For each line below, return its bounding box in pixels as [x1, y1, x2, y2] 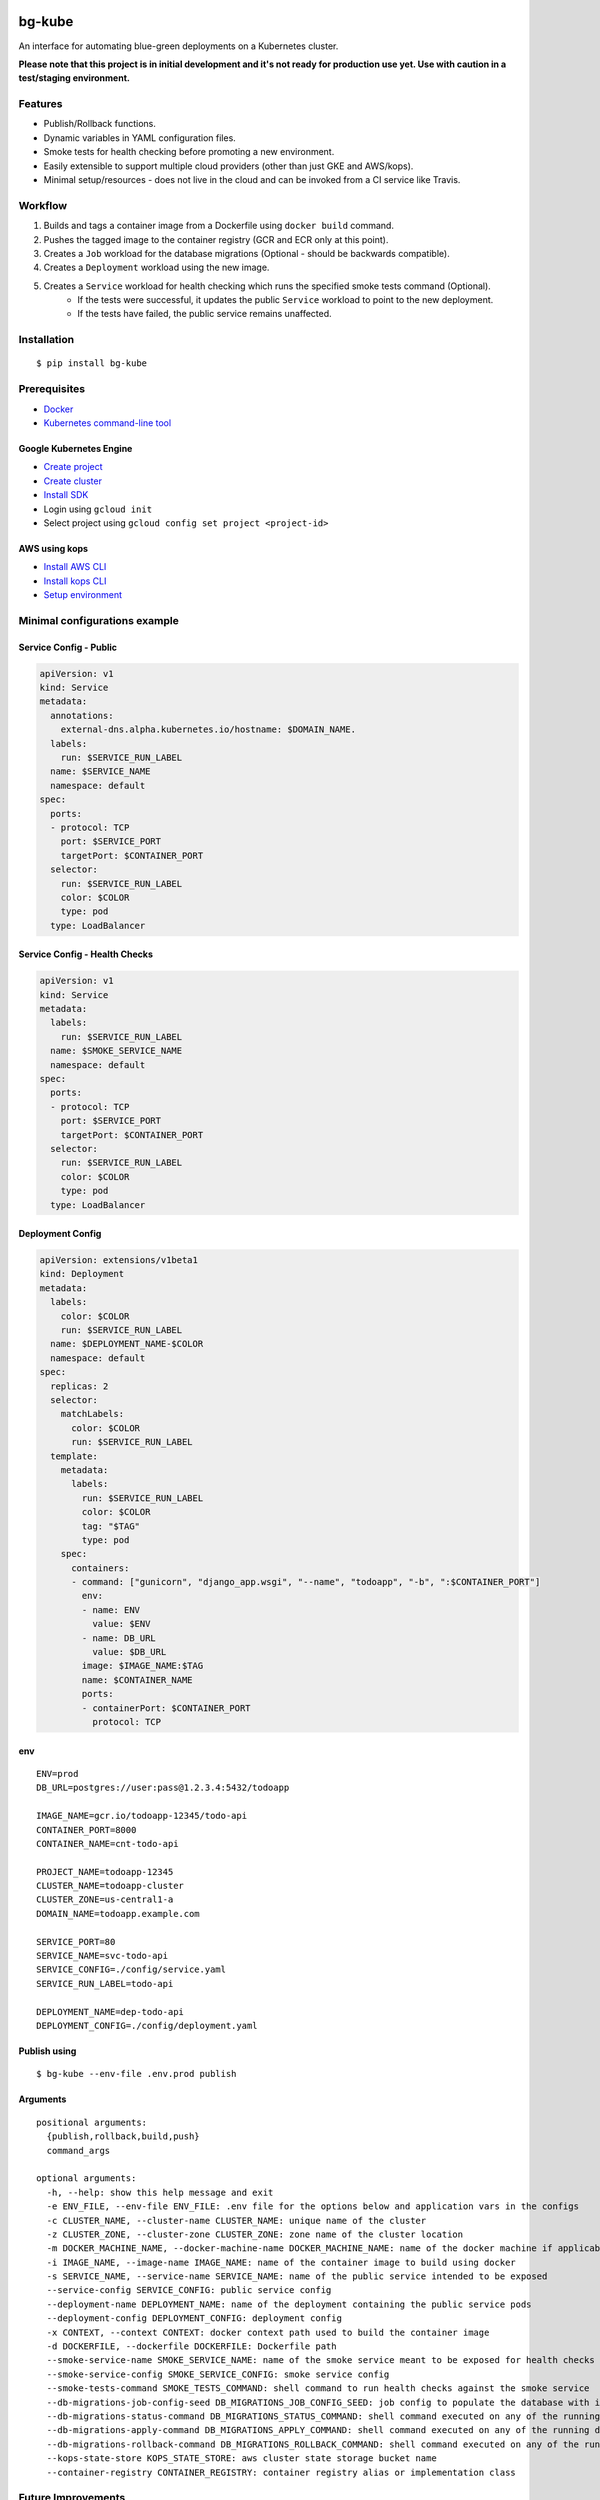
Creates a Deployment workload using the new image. [43, 261, 270, 274]
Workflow [18, 198, 68, 212]
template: [50, 1450, 99, 1462]
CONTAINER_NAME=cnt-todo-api [36, 1838, 179, 1849]
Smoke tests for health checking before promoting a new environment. [43, 146, 335, 158]
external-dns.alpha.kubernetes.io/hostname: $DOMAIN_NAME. [60, 724, 357, 735]
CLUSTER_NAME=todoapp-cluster [36, 1880, 185, 1892]
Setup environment [43, 589, 122, 601]
